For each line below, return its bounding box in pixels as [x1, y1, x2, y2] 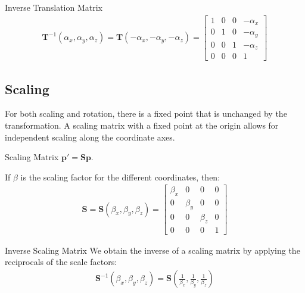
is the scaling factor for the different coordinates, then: [20, 170, 220, 183]
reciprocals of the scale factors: [5, 255, 117, 268]
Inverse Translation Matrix [5, 1, 103, 13]
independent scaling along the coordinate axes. [5, 130, 175, 143]
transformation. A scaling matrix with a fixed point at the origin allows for [5, 119, 279, 131]
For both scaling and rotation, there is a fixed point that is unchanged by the [5, 107, 287, 120]
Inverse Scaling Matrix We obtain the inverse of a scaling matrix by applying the [5, 244, 300, 256]
